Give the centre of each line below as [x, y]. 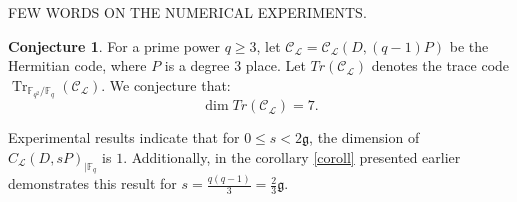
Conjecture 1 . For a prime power [114, 45]
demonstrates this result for [92, 183]
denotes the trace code [440, 65]
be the [469, 45]
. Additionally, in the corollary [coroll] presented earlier [292, 156]
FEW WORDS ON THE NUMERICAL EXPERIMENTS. [187, 12]
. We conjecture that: [166, 84]
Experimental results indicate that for [124, 137]
